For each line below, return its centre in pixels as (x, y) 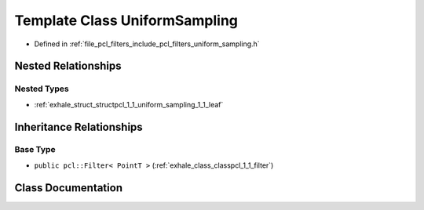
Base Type (35, 150)
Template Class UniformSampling (126, 20)
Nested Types (42, 89)
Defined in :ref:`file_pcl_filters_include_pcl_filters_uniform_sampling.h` (147, 44)
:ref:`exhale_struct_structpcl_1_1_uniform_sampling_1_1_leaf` (129, 104)
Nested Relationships (68, 66)
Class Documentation (69, 188)
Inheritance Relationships (79, 127)
